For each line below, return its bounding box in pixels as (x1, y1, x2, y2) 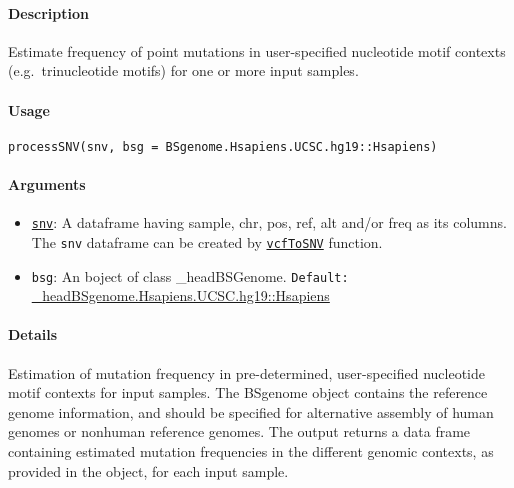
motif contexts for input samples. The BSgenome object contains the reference (8, 382, 488, 403)
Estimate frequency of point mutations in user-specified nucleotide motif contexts (8, 40, 506, 61)
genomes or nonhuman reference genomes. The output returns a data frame (8, 421, 471, 442)
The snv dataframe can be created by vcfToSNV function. (31, 231, 383, 252)
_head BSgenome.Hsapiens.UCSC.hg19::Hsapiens (31, 285, 330, 306)
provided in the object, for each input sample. (8, 460, 289, 481)
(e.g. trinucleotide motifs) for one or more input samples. (8, 60, 359, 81)
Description (8, 2, 90, 23)
